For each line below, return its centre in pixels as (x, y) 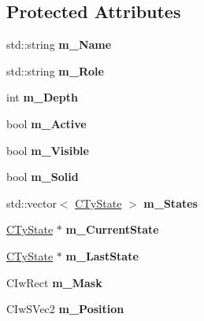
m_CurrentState (112, 229)
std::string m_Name (59, 44)
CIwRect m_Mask (54, 282)
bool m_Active (46, 123)
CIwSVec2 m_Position (65, 309)
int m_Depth (42, 97)
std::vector (32, 203)
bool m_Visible (48, 150)
